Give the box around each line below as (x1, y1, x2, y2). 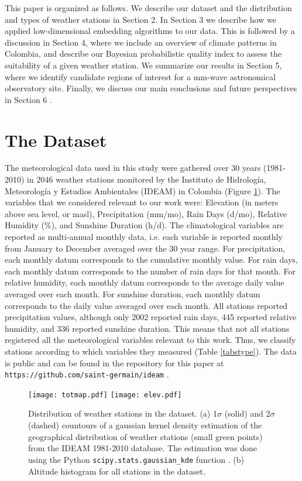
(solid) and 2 (224, 407, 270, 420)
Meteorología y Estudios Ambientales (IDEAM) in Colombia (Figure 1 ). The (5, 184, 280, 197)
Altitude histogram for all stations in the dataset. (28, 465, 205, 477)
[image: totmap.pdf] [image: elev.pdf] (28, 390, 182, 399)
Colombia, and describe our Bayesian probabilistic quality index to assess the (5, 47, 282, 60)
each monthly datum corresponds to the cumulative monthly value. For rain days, (5, 253, 298, 266)
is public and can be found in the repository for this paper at (5, 356, 224, 369)
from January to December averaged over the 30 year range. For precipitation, (5, 242, 286, 254)
